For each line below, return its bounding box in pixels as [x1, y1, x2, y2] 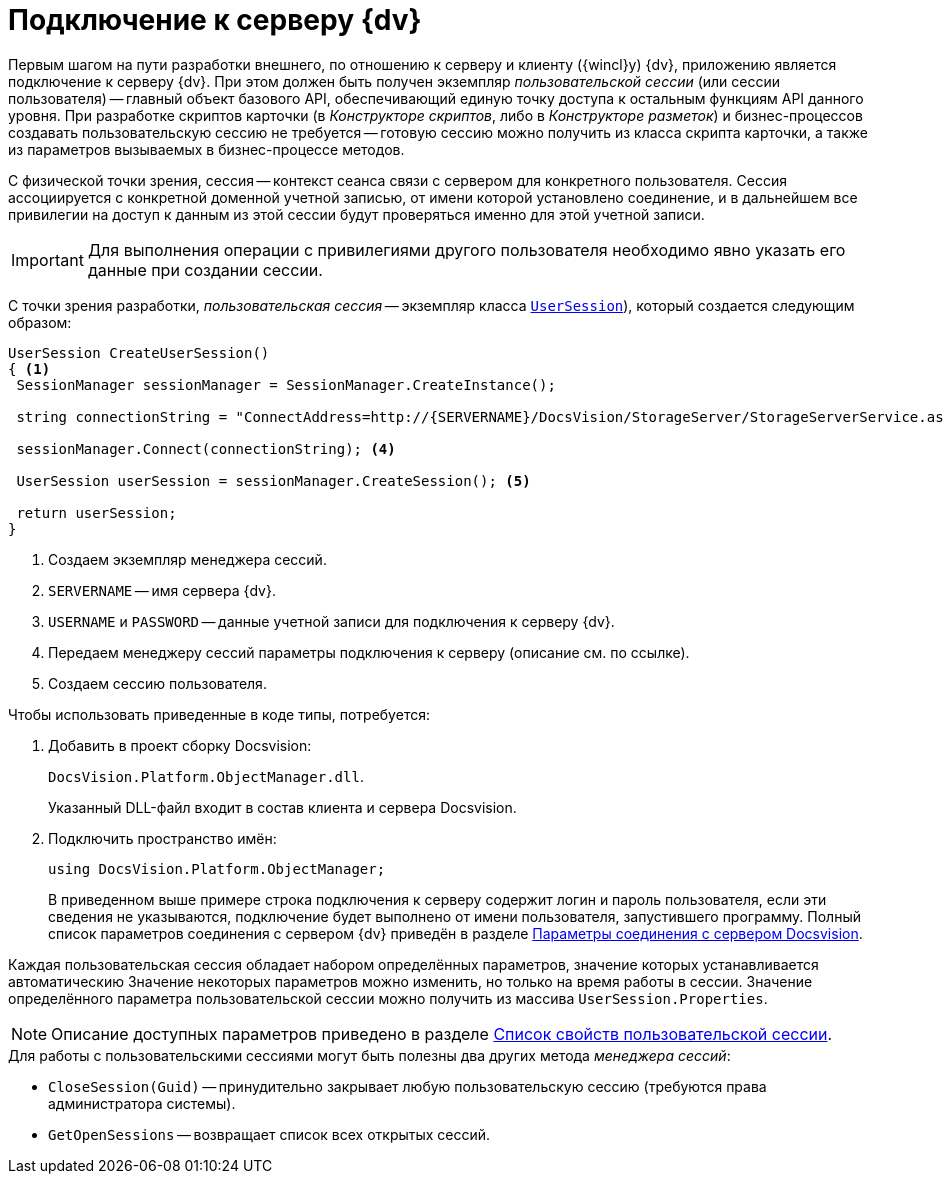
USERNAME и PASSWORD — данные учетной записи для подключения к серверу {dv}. [48, 612, 615, 630]
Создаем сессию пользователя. [48, 674, 267, 692]
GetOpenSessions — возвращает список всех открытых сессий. [48, 1125, 491, 1143]
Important [11, 249, 84, 270]
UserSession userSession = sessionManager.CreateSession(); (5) [16, 472, 531, 489]
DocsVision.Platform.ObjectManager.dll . [48, 767, 364, 785]
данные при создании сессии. [87, 259, 323, 280]
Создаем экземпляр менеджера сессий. [48, 550, 327, 568]
